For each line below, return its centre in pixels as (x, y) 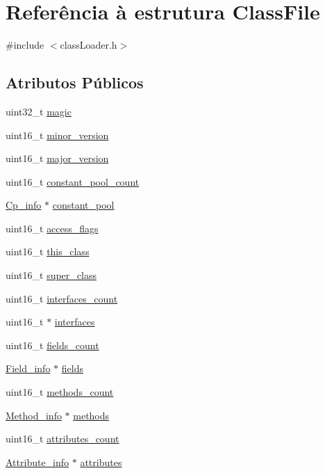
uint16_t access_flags (52, 228)
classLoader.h (89, 45)
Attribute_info (37, 462)
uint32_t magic (39, 111)
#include (25, 45)
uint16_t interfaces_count (62, 298)
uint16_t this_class (48, 251)
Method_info (34, 415)
